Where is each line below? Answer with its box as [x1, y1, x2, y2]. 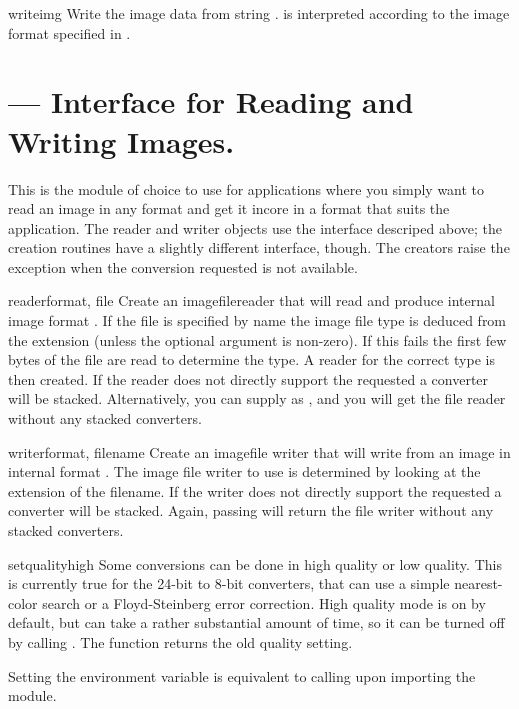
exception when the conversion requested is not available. [8, 256, 358, 277]
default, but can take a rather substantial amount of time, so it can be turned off [8, 612, 505, 633]
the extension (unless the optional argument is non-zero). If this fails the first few [8, 329, 507, 350]
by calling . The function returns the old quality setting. [8, 631, 353, 652]
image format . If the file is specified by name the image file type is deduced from [8, 310, 507, 331]
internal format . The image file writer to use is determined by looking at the [8, 461, 481, 482]
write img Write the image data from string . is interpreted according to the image [8, 3, 510, 23]
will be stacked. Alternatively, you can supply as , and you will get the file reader [8, 388, 506, 409]
